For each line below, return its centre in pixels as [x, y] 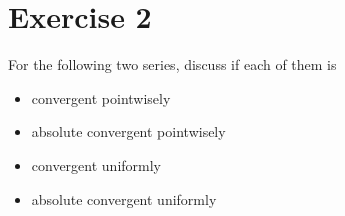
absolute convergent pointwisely [128, 131]
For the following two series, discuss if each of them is [172, 64]
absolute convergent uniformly [124, 198]
